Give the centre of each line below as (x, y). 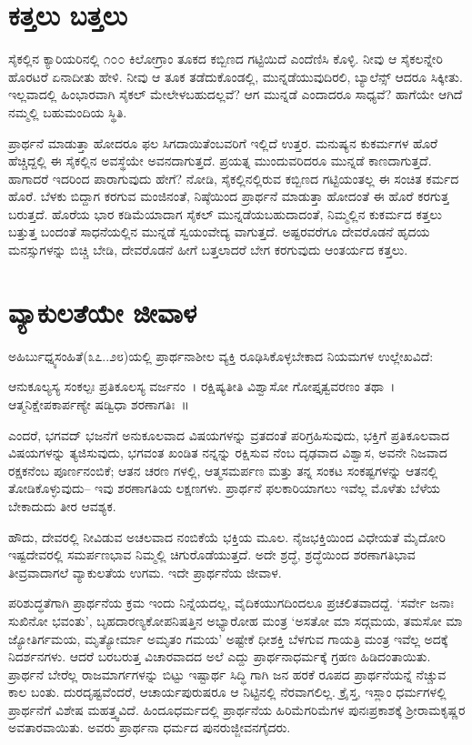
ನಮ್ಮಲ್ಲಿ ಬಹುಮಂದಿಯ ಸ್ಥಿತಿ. (68, 111)
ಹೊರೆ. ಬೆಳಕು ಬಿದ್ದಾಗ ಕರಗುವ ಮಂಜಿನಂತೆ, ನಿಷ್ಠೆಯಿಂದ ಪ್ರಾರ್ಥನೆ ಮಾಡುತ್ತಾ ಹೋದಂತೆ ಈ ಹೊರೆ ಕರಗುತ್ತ (229, 196)
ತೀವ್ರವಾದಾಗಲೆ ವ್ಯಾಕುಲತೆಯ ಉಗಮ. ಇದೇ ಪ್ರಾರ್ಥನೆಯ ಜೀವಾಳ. (145, 572)
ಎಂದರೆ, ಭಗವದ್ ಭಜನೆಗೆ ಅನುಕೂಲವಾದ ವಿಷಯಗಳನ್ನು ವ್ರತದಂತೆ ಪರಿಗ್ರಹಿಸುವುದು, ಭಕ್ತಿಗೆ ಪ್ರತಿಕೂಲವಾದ (229, 434)
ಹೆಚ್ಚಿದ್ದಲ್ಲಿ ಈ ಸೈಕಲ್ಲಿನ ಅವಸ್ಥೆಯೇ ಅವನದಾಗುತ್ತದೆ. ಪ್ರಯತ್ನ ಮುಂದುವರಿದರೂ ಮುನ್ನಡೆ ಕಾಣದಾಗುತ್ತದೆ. (220, 161)
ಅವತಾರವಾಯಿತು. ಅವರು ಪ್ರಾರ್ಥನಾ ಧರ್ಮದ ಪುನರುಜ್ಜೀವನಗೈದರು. (150, 727)
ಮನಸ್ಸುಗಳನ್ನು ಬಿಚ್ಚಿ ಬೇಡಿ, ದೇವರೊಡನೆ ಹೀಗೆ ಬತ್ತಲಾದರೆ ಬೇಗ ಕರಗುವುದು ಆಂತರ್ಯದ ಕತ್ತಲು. (208, 250)
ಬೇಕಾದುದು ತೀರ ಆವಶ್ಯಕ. (62, 505)
